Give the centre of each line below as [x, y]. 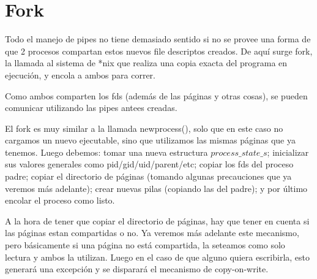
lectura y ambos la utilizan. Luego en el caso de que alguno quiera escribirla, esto [158, 257]
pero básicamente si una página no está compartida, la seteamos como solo [145, 245]
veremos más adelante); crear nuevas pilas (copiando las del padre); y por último [156, 188]
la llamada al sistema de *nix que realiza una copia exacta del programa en [146, 63]
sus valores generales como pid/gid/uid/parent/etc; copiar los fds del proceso [149, 164]
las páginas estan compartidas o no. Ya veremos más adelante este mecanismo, [152, 233]
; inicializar [288, 152]
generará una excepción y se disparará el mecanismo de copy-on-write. [137, 269]
